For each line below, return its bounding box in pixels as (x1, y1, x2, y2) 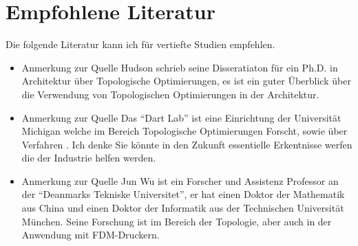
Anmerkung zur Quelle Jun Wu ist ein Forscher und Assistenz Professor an (21, 173, 339, 188)
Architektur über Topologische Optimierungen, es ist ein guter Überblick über (21, 74, 351, 88)
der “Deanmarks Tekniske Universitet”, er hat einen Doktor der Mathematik (21, 187, 345, 201)
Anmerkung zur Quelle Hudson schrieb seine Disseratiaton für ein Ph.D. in (21, 60, 338, 74)
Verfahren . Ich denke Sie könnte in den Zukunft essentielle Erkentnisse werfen (21, 137, 352, 151)
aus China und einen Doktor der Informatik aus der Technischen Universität (21, 201, 344, 215)
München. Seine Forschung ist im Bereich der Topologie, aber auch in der (21, 214, 332, 228)
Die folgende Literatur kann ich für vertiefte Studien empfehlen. (6, 37, 275, 52)
